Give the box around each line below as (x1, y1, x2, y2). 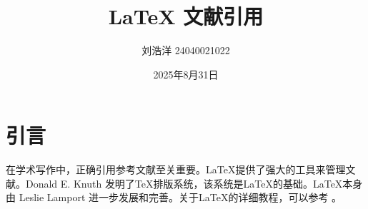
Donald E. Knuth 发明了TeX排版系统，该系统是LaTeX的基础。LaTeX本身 (25, 175, 363, 190)
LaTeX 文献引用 (108, 1, 264, 31)
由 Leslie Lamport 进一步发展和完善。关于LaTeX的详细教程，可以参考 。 (6, 190, 342, 205)
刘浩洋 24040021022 (141, 43, 230, 58)
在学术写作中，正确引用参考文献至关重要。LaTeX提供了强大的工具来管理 (6, 162, 346, 177)
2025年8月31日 (153, 66, 219, 81)
